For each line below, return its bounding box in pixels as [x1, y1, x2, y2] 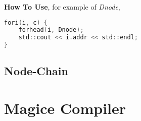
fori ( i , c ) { [4, 19, 48, 26]
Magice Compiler [4, 98, 126, 118]
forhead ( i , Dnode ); [18, 26, 84, 34]
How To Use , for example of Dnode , [4, 2, 120, 12]
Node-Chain [4, 63, 68, 79]
